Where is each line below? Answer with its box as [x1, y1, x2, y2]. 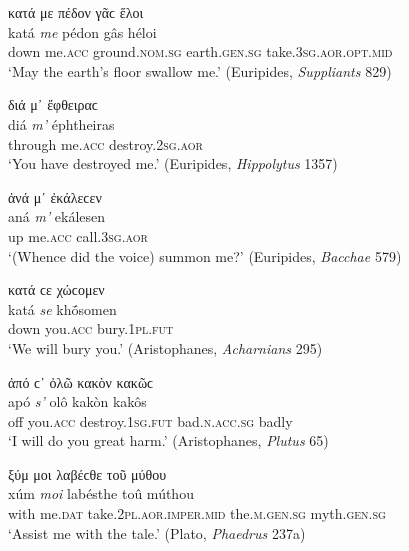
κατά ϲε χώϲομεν [8, 279, 105, 300]
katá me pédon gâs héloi [8, 21, 157, 42]
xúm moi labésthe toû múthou [8, 483, 194, 504]
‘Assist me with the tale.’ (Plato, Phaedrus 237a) [8, 522, 306, 543]
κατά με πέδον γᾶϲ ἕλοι [8, 2, 144, 22]
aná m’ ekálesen [8, 206, 106, 227]
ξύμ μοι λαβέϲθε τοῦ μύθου [8, 463, 167, 484]
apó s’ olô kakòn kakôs [8, 391, 147, 412]
